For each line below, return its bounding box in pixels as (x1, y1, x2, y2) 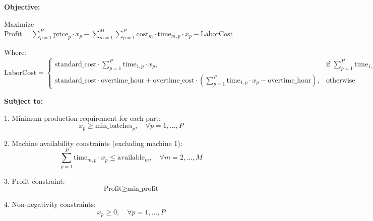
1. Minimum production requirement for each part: (4, 112, 161, 123)
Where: (4, 47, 26, 57)
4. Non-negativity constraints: (4, 199, 96, 209)
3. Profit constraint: (4, 175, 65, 186)
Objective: (4, 2, 40, 12)
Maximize (4, 18, 34, 29)
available (117, 154, 145, 162)
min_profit (127, 185, 159, 193)
